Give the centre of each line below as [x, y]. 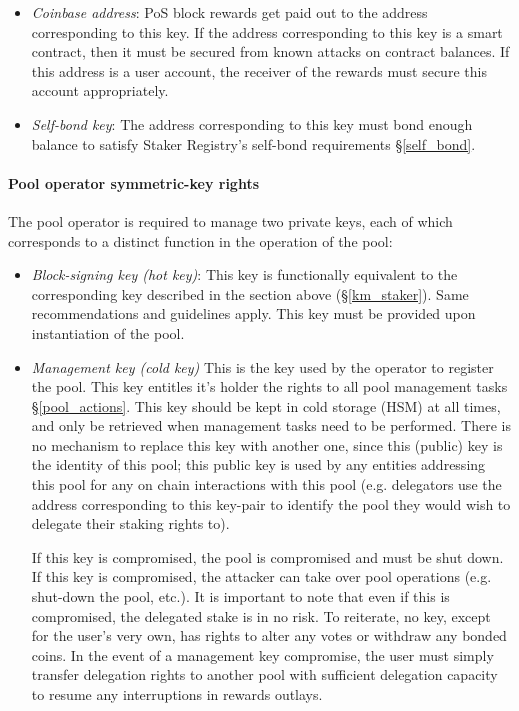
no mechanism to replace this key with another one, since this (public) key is [267, 444]
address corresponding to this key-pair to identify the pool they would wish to [271, 503]
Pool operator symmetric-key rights [134, 182]
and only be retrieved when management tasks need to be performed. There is [271, 425]
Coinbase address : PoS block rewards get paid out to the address [229, 12]
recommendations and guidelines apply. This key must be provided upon [253, 313]
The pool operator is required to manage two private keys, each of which [230, 220]
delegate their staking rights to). [130, 523]
